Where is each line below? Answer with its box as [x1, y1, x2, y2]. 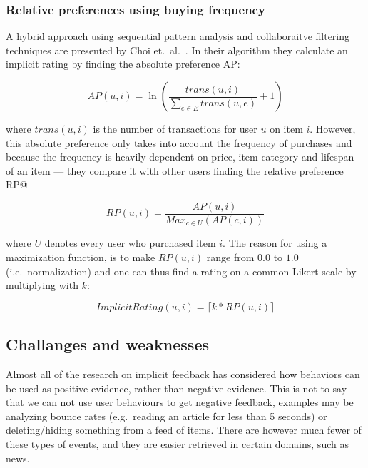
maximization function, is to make [6, 250, 155, 265]
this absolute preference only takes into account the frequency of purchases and [6, 135, 352, 150]
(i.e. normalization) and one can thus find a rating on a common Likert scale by [6, 263, 357, 278]
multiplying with [6, 278, 78, 292]
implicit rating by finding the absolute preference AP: [6, 56, 240, 71]
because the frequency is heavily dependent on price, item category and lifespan [6, 149, 354, 164]
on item [270, 121, 303, 136]
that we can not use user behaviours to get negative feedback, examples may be [6, 395, 354, 409]
